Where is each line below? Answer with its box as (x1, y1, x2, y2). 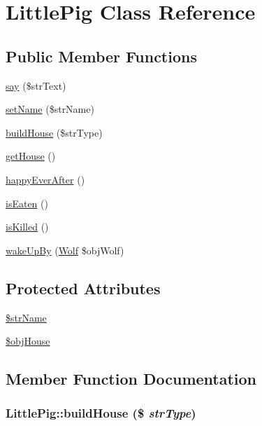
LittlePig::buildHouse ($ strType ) (6, 404, 196, 422)
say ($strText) (6, 78, 66, 92)
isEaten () (6, 195, 48, 210)
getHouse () (6, 149, 56, 163)
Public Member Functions (6, 45, 197, 67)
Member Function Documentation (6, 368, 257, 390)
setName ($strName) (6, 102, 94, 116)
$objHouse (6, 334, 50, 348)
